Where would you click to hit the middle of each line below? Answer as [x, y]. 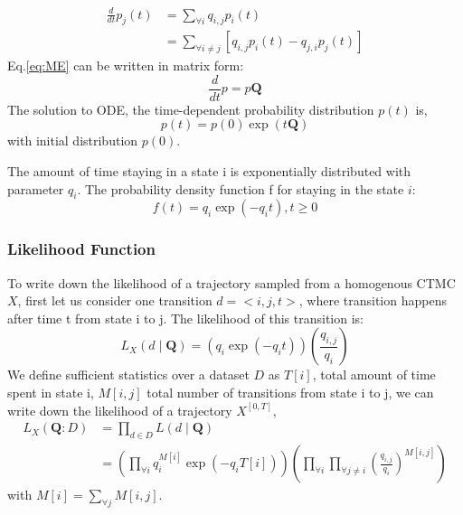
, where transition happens [373, 300]
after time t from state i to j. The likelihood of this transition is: [185, 318]
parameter [36, 188]
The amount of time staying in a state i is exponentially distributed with [209, 171]
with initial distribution [73, 140]
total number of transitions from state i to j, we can [290, 392]
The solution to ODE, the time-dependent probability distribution [191, 109]
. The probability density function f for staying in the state [241, 188]
